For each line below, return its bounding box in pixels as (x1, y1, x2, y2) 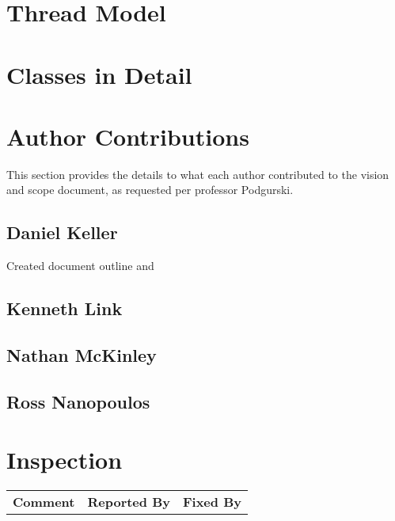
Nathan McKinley (6, 343, 157, 367)
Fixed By (182, 492, 241, 511)
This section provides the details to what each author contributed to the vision (6, 165, 389, 182)
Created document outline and (6, 257, 154, 274)
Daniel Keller (6, 220, 118, 245)
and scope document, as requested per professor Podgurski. (6, 181, 294, 198)
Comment (13, 492, 75, 511)
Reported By (87, 492, 170, 511)
